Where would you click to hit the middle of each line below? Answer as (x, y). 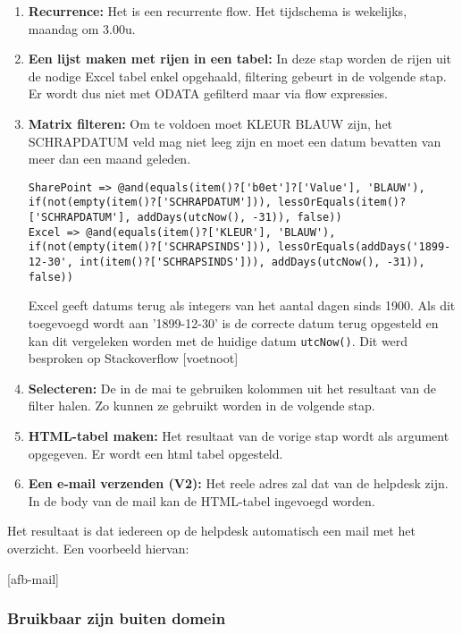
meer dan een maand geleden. (109, 159)
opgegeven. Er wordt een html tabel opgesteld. (155, 453)
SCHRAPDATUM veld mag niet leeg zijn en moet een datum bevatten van (235, 141)
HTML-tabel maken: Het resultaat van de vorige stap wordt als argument (239, 435)
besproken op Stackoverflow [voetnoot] (133, 358)
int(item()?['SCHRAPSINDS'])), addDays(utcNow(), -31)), (252, 262)
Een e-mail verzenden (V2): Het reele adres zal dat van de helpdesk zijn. (238, 483)
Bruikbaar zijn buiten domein (117, 618)
